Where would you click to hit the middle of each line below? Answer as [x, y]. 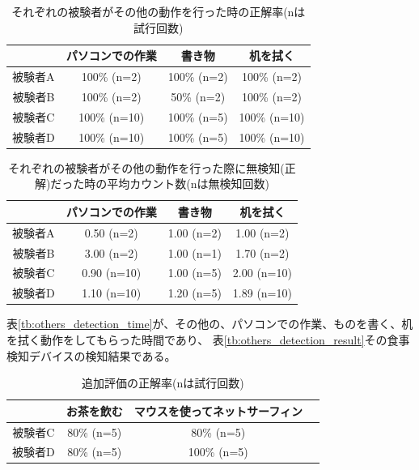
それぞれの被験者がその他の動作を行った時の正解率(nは [159, 11]
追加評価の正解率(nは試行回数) [163, 383]
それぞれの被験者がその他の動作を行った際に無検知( [146, 167]
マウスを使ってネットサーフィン [218, 410]
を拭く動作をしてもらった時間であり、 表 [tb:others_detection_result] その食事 [208, 339]
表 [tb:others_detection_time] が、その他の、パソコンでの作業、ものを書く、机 [210, 324]
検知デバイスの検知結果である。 [91, 355]
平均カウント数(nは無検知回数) [188, 184]
